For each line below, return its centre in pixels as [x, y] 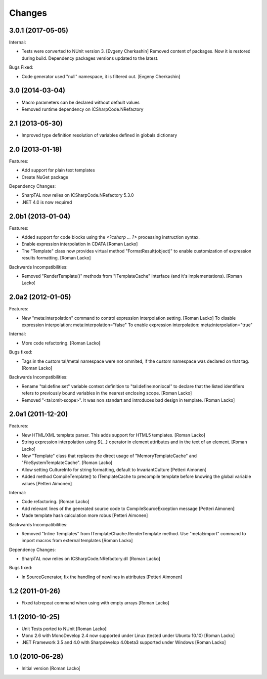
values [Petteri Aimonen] [47, 483]
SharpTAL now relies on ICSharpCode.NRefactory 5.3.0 [78, 195]
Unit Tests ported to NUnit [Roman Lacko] [64, 629]
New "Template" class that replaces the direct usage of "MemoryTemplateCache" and [109, 456]
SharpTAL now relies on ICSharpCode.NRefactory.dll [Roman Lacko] [91, 559]
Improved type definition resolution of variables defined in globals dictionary [99, 135]
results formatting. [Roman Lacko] [56, 258]
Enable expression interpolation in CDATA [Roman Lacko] [80, 244]
